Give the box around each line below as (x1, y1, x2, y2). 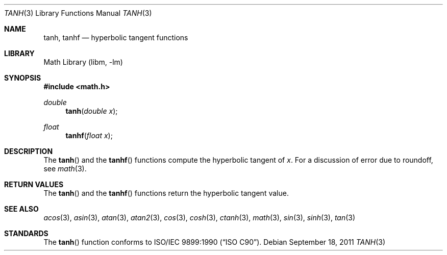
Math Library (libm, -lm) (43, 58, 123, 66)
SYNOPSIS (4, 73, 41, 82)
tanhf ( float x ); (65, 131, 113, 140)
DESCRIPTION (4, 147, 53, 156)
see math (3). (43, 164, 87, 173)
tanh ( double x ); (65, 107, 118, 115)
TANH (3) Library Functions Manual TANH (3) (4, 9, 152, 17)
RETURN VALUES (4, 180, 64, 189)
